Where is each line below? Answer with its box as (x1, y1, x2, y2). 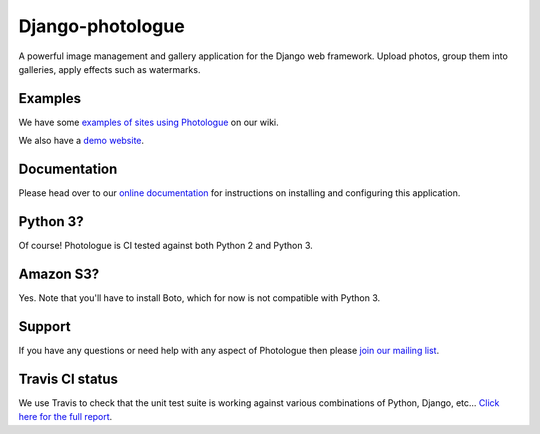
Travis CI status (18, 370, 119, 387)
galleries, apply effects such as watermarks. (18, 63, 201, 75)
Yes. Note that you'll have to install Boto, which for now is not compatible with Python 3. (18, 291, 381, 304)
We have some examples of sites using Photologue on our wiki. (18, 116, 279, 128)
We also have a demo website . (18, 135, 145, 147)
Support (18, 318, 71, 335)
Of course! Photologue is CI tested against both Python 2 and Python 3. (18, 240, 314, 252)
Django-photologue (18, 15, 185, 37)
